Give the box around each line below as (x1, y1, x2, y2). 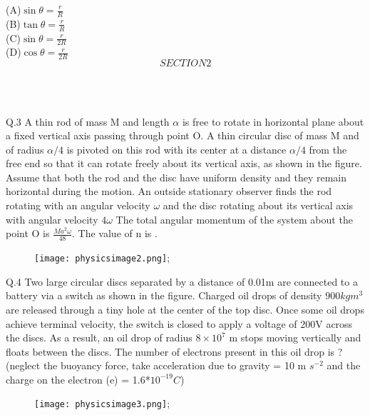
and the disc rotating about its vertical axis (163, 198, 354, 213)
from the (309, 141, 347, 156)
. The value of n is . (72, 226, 158, 241)
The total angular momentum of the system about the (115, 211, 353, 226)
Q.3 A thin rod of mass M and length (6, 114, 170, 129)
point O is (6, 226, 50, 241)
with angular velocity (6, 211, 98, 226)
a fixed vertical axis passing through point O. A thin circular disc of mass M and (6, 128, 359, 143)
